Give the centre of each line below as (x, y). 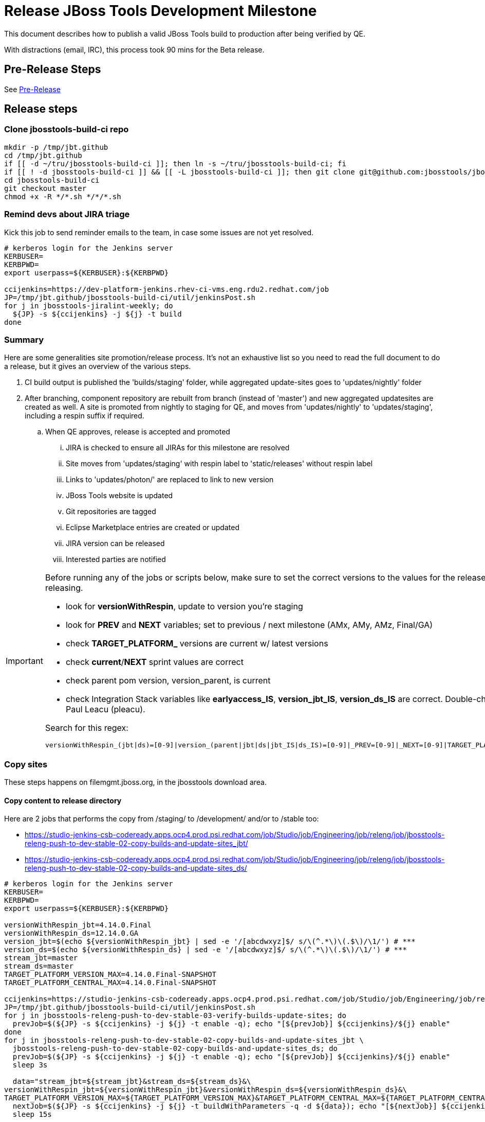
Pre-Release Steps (53, 69)
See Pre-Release (32, 89)
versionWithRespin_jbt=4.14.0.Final (78, 925)
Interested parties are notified (116, 559)
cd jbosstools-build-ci (52, 180)
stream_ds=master (39, 966)
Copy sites (26, 764)
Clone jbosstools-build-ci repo (67, 129)
